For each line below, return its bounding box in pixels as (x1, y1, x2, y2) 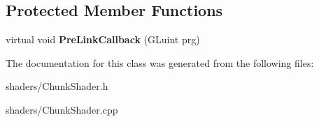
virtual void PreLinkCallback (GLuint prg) (6, 32, 200, 47)
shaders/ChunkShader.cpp (6, 102, 118, 116)
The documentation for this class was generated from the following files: (6, 55, 314, 70)
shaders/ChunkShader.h (6, 79, 108, 93)
